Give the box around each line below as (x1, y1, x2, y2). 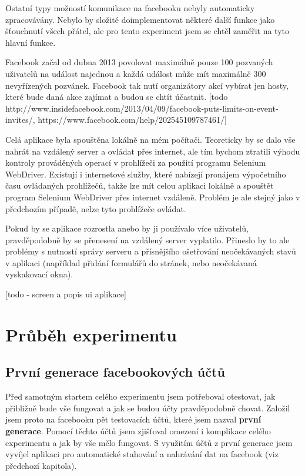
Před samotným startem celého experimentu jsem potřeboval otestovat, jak (5, 390, 276, 403)
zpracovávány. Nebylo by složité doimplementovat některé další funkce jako (5, 13, 275, 25)
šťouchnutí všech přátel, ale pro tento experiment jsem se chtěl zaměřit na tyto (5, 25, 290, 37)
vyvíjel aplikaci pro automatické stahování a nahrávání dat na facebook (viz (5, 448, 279, 460)
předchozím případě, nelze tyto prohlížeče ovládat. (5, 202, 186, 214)
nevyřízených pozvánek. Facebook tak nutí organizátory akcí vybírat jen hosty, (5, 79, 289, 91)
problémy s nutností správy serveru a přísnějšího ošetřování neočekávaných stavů (5, 245, 296, 257)
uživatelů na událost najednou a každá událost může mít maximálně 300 (5, 67, 266, 79)
